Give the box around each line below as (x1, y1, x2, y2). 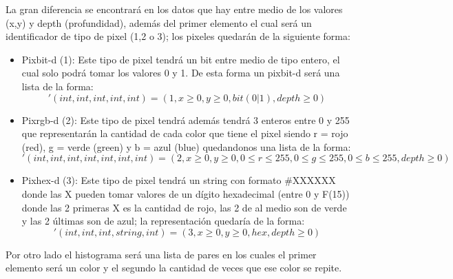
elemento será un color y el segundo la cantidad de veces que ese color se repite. (6, 260, 342, 275)
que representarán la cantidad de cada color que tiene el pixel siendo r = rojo (21, 126, 348, 141)
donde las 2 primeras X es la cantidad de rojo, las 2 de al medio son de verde (21, 200, 347, 214)
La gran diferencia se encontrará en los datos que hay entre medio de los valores (6, 2, 343, 16)
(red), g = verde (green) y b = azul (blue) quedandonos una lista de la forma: (21, 139, 351, 154)
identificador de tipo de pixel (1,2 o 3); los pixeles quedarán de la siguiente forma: (6, 29, 350, 43)
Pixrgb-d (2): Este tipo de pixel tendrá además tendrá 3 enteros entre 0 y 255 (21, 112, 350, 127)
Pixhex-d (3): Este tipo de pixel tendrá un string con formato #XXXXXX (21, 173, 336, 187)
